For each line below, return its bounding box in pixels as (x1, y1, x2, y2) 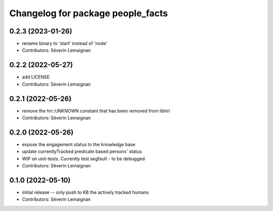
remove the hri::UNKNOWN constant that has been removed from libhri (22, 108, 170, 114)
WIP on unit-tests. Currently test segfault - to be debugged (22, 155, 145, 162)
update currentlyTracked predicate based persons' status (22, 149, 142, 155)
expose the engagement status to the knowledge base (22, 141, 136, 147)
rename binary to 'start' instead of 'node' (22, 41, 108, 47)
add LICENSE (22, 74, 50, 80)
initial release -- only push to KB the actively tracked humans (22, 189, 149, 195)
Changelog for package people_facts (9, 8, 168, 19)
